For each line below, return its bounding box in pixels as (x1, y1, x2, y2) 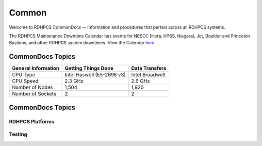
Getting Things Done (65, 65, 114, 72)
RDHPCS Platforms (9, 118, 55, 125)
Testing (9, 131, 28, 138)
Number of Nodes (12, 84, 53, 91)
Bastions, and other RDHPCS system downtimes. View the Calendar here (9, 40, 155, 46)
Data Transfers (131, 65, 167, 72)
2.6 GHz (131, 78, 150, 84)
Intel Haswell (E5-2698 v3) (65, 71, 126, 78)
